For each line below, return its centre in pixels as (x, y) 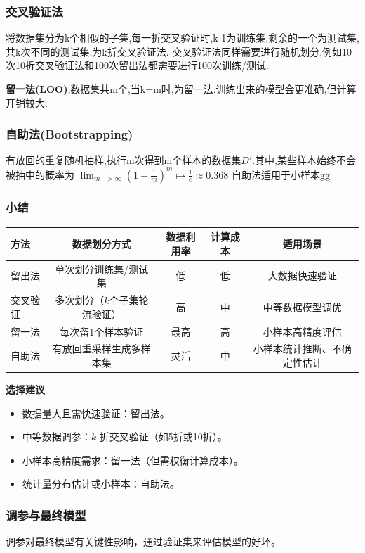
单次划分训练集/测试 (102, 268)
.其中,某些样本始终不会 (304, 160)
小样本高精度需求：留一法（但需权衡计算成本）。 (133, 460)
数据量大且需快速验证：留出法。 (96, 413)
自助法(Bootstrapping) (69, 134)
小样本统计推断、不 (297, 349)
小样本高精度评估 (302, 331)
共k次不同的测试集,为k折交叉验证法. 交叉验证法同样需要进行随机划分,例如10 (179, 51)
